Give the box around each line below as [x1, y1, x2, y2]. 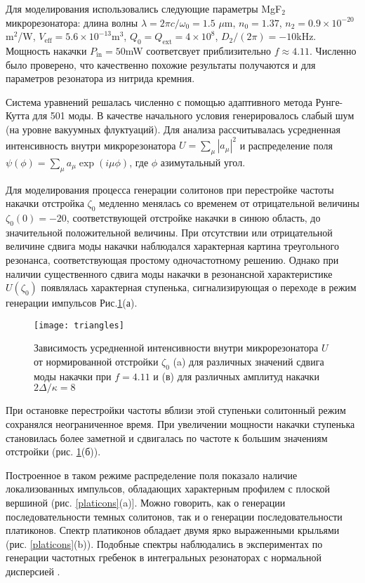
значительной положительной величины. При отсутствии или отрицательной [6, 225, 333, 239]
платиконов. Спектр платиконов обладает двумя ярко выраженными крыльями [6, 523, 340, 537]
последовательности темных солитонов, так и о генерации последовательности [6, 509, 343, 523]
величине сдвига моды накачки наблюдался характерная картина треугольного [6, 239, 339, 253]
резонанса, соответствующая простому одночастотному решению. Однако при [6, 253, 339, 267]
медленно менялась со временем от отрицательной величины [99, 196, 359, 210]
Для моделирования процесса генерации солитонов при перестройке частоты [6, 182, 334, 196]
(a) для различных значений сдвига [173, 354, 324, 369]
